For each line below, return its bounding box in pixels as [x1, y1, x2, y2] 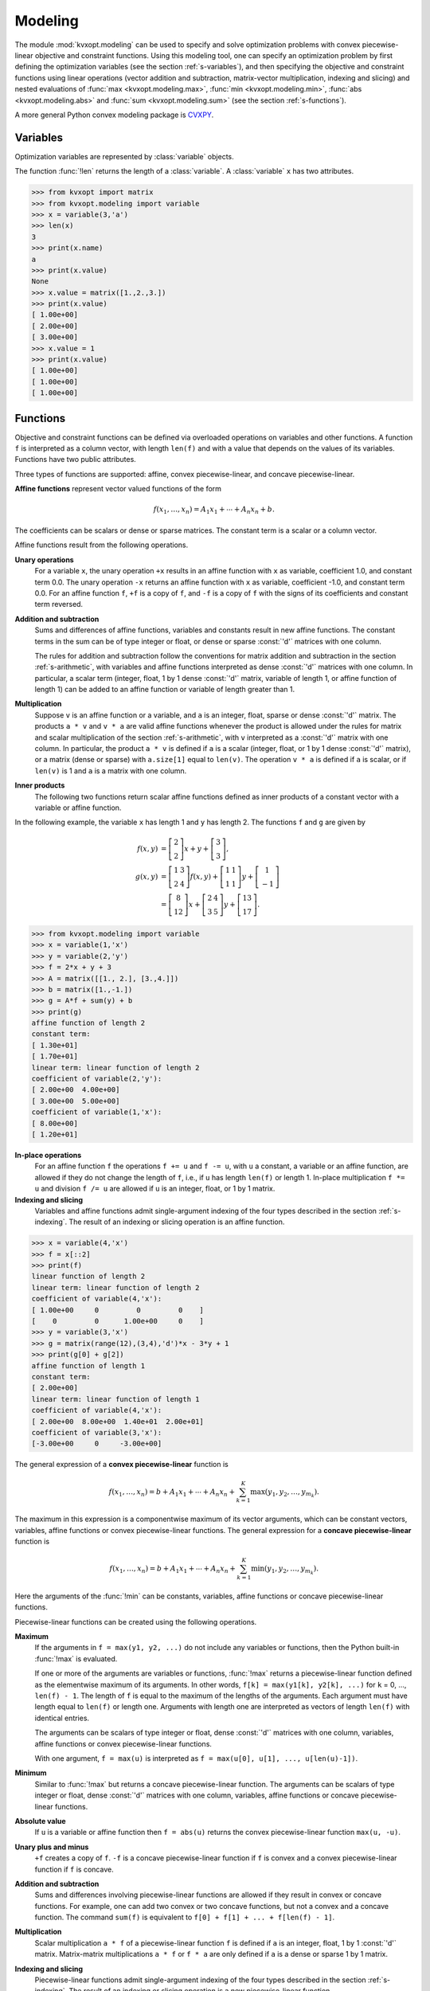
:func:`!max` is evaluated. [34, 1653, 118, 1664]
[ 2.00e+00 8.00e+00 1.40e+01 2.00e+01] [31, 1417, 205, 1426]
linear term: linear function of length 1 [31, 1394, 200, 1403]
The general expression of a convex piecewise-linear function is [14, 1460, 229, 1469]
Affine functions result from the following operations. [14, 540, 189, 550]
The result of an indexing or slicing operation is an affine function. [68, 1217, 285, 1226]
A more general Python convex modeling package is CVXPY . [14, 110, 214, 119]
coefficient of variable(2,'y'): [31, 1074, 162, 1083]
